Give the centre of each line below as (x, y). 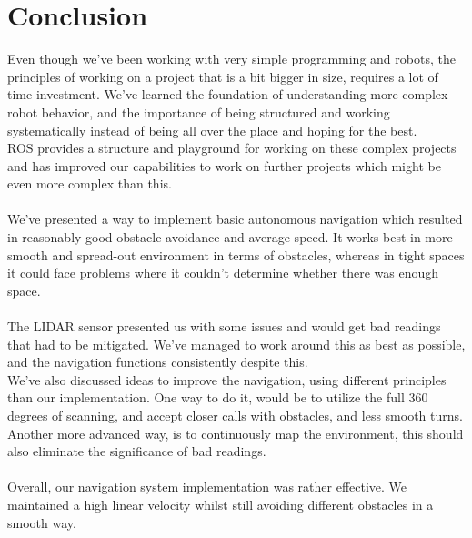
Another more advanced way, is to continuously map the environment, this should (236, 433)
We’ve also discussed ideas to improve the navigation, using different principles (227, 379)
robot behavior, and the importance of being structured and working (199, 112)
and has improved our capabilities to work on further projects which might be (224, 165)
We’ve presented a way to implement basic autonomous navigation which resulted (235, 219)
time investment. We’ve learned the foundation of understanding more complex (228, 94)
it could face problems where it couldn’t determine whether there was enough (223, 273)
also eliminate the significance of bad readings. (137, 451)
